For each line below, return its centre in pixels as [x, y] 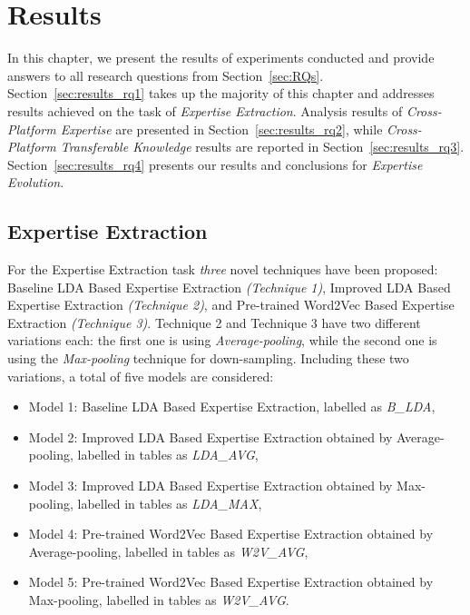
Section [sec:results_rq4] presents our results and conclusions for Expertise [215, 164]
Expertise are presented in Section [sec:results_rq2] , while [221, 129]
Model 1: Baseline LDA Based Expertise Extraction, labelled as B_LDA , [232, 407]
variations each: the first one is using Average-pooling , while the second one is [222, 340]
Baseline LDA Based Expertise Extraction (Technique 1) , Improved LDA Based [229, 287]
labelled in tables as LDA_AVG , [168, 455]
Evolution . [36, 182]
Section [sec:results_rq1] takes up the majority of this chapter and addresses [221, 93]
